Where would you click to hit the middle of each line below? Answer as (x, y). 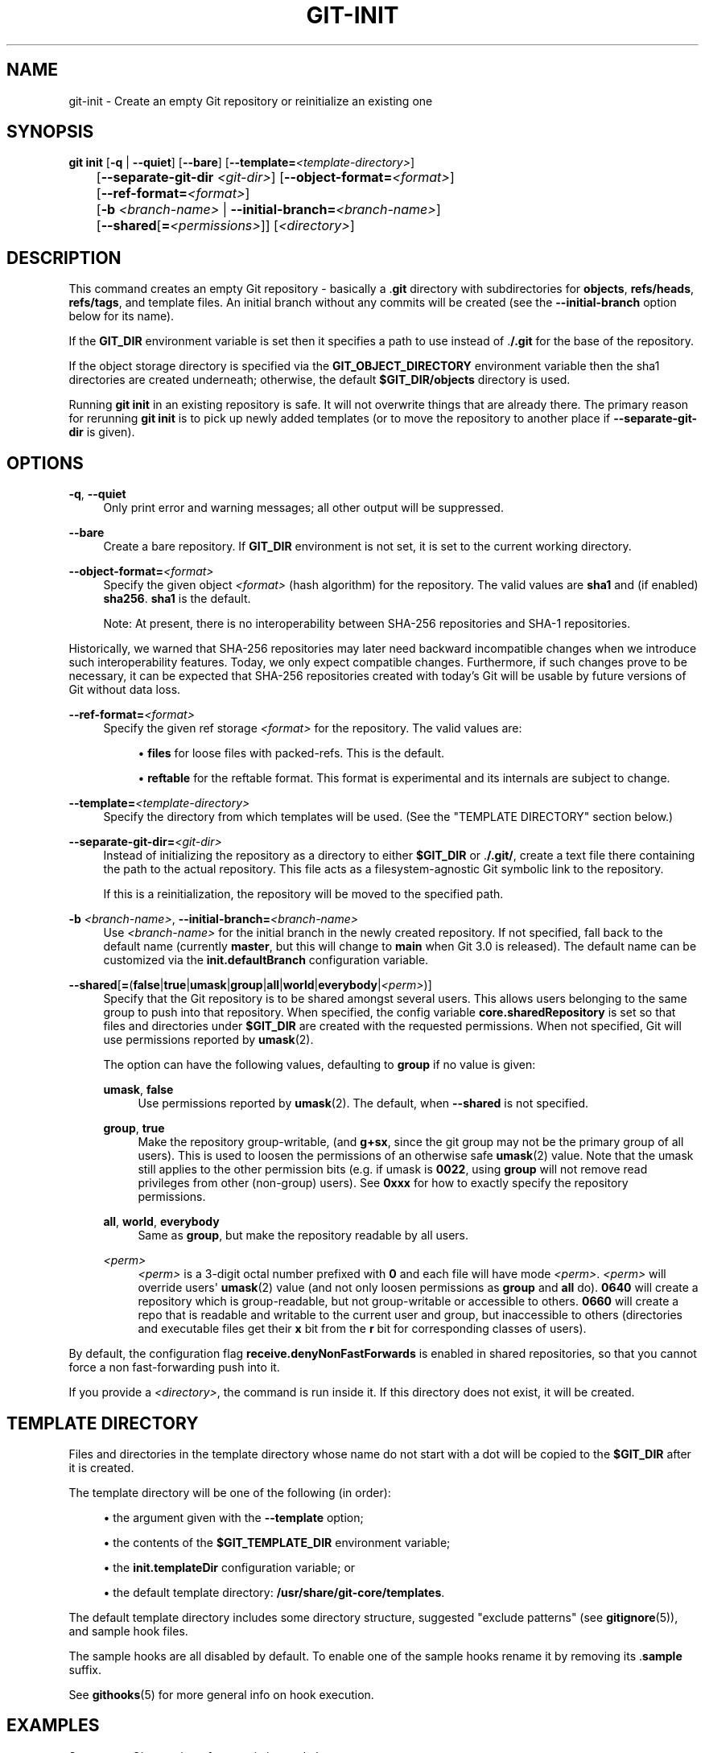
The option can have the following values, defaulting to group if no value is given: (320, 1065)
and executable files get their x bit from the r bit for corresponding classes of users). (362, 1329)
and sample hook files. (128, 1631)
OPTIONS (45, 463)
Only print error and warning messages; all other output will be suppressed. (303, 508)
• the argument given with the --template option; (233, 1517)
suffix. (85, 1669)
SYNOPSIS (50, 132)
